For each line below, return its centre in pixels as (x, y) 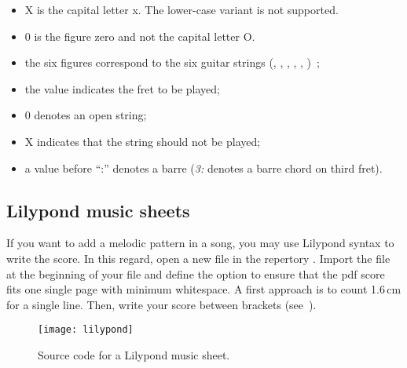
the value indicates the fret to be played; (123, 88)
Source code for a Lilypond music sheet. (134, 354)
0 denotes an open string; (86, 115)
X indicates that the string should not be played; (143, 141)
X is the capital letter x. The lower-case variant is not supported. (181, 9)
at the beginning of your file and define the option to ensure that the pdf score (196, 273)
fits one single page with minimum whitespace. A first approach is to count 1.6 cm (204, 289)
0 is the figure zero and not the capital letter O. (140, 36)
